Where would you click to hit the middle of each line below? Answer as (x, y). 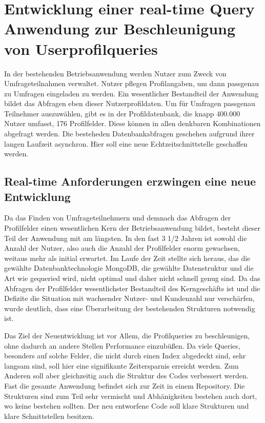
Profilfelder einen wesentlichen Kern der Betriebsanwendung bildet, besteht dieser (132, 228)
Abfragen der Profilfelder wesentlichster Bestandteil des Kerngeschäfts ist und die (132, 288)
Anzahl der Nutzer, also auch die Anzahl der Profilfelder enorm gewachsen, (122, 248)
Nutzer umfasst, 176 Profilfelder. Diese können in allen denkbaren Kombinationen (132, 123)
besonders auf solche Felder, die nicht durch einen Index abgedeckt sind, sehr (125, 356)
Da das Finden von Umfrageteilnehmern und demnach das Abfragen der (118, 218)
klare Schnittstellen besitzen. (49, 416)
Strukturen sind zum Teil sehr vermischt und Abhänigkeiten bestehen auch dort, (131, 396)
